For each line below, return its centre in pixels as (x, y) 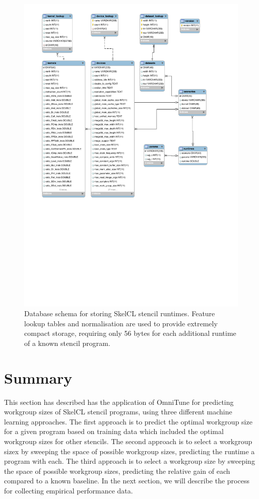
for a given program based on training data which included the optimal (114, 431)
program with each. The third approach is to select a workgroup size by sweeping (129, 461)
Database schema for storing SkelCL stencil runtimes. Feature (120, 313)
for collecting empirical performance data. (69, 490)
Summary (38, 377)
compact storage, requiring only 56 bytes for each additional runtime (130, 333)
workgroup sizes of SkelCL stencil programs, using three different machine (118, 412)
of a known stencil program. (67, 343)
